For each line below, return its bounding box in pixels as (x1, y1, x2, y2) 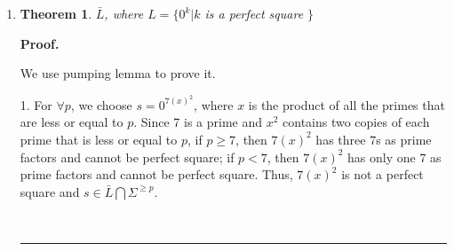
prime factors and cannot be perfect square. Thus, (20, 165, 293, 184)
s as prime (376, 129, 432, 148)
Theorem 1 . (20, 4, 92, 22)
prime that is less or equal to (20, 129, 178, 148)
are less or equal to (20, 113, 123, 131)
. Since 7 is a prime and (133, 113, 262, 131)
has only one (347, 147, 416, 166)
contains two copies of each (283, 113, 430, 131)
